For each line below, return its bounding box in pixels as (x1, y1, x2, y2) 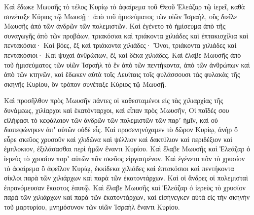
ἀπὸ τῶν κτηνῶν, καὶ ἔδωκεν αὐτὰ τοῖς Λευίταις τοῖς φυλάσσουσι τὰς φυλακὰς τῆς (4, 69, 240, 79)
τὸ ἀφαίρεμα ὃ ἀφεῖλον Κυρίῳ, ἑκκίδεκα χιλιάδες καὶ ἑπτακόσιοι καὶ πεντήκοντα (4, 163, 234, 173)
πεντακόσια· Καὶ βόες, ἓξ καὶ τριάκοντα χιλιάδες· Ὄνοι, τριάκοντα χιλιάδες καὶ (4, 40, 237, 50)
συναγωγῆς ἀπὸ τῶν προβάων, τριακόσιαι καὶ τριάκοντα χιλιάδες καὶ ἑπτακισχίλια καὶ (4, 30, 249, 40)
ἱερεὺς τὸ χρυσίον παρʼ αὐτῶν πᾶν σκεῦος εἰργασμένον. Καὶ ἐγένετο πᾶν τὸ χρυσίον (4, 153, 245, 163)
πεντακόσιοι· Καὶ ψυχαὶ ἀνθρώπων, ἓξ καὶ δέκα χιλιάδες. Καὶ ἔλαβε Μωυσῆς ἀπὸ (4, 49, 241, 60)
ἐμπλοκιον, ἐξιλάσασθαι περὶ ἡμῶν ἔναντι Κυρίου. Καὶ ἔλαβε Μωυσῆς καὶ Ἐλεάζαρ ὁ (4, 143, 251, 154)
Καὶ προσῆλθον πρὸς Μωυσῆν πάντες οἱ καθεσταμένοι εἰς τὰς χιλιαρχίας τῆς (4, 95, 223, 106)
